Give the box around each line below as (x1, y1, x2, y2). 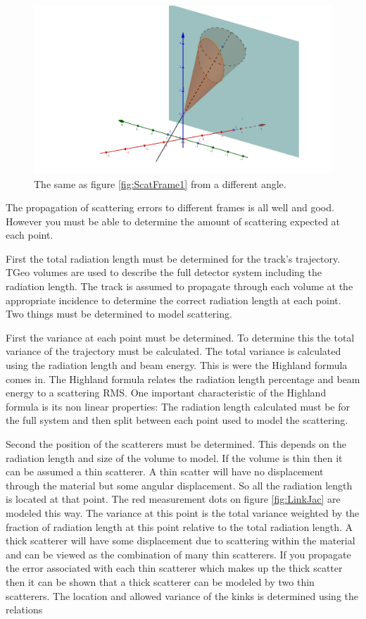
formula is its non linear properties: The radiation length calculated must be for (6, 399, 351, 413)
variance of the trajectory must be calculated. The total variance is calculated (6, 344, 341, 358)
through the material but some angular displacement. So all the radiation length (6, 477, 353, 492)
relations (6, 602, 43, 617)
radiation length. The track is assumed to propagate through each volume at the (6, 279, 353, 294)
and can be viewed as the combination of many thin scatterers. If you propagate (6, 546, 351, 561)
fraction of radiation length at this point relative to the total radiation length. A (6, 519, 353, 534)
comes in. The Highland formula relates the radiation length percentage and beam (6, 371, 360, 386)
